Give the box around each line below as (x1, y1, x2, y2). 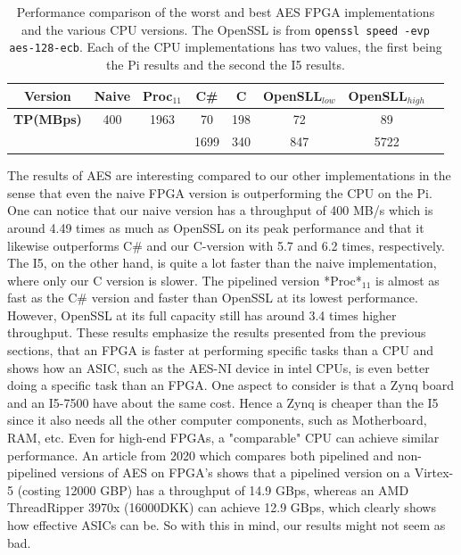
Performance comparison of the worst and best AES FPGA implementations (16, 3, 435, 21)
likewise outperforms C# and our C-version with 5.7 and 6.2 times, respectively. (7, 236, 445, 254)
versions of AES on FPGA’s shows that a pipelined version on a (61, 463, 410, 482)
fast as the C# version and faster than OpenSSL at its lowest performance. (7, 288, 418, 307)
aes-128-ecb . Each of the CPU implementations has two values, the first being (9, 37, 442, 56)
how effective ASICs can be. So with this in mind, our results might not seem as (7, 516, 446, 534)
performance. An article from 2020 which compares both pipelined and (7, 445, 394, 464)
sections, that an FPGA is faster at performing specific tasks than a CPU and (7, 341, 434, 360)
